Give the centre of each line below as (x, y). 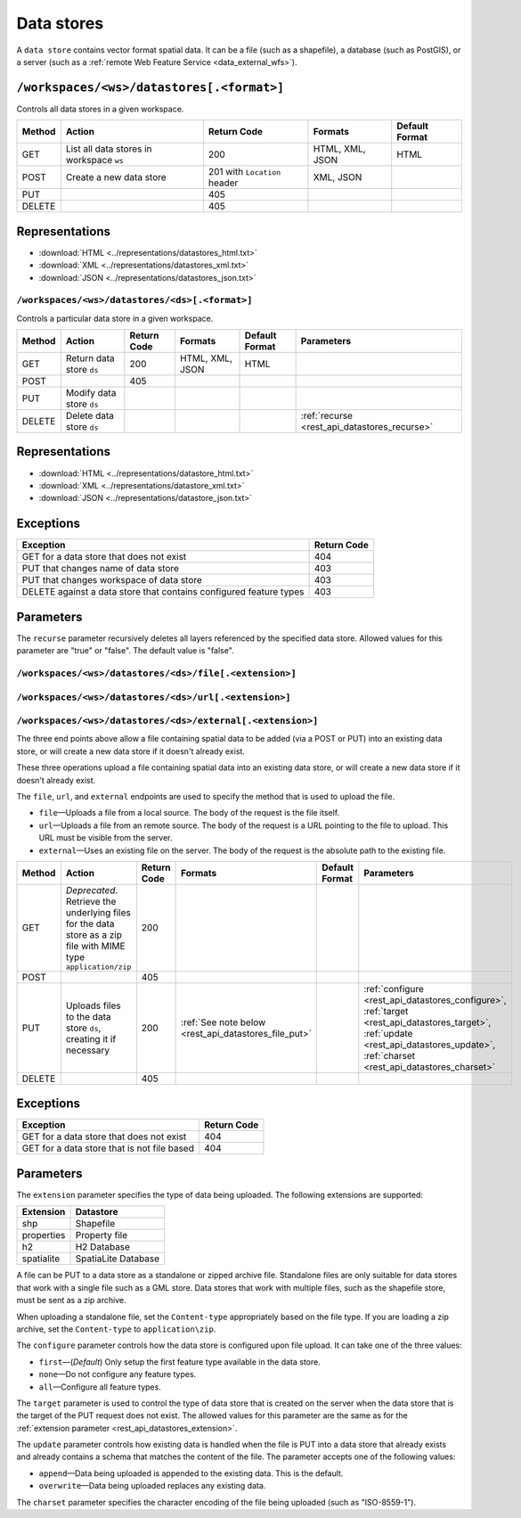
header (223, 183)
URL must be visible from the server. (106, 838)
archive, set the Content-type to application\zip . (116, 1329)
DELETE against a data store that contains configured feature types (163, 592)
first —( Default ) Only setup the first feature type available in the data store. (179, 1362)
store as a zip (94, 934)
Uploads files (93, 1005)
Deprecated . (92, 890)
